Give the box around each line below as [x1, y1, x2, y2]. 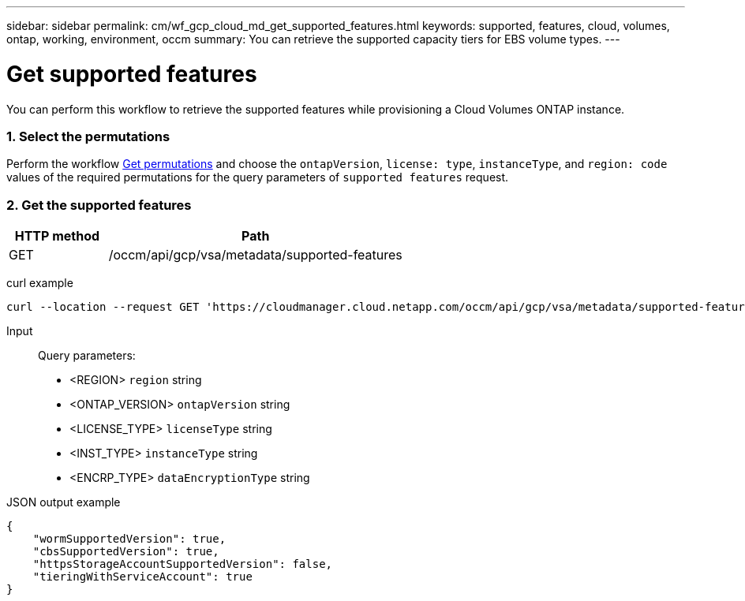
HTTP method [14, 228, 100, 244]
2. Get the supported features [6, 196, 192, 213]
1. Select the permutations [6, 128, 170, 144]
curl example [6, 276, 73, 289]
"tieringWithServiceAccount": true [32, 570, 253, 583]
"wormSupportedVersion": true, [32, 532, 226, 545]
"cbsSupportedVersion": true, [32, 545, 219, 558]
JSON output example [6, 495, 121, 509]
